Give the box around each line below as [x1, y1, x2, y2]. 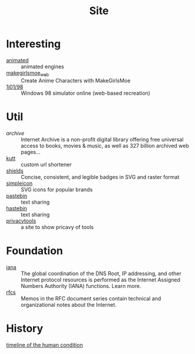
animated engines [21, 63, 64, 70]
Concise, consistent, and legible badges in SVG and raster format [21, 173, 180, 180]
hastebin [6, 204, 28, 211]
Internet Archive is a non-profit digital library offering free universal [21, 135, 184, 143]
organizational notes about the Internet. [21, 301, 117, 308]
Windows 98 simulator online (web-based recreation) [21, 90, 150, 97]
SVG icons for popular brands [21, 186, 93, 193]
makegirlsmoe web [6, 69, 49, 78]
